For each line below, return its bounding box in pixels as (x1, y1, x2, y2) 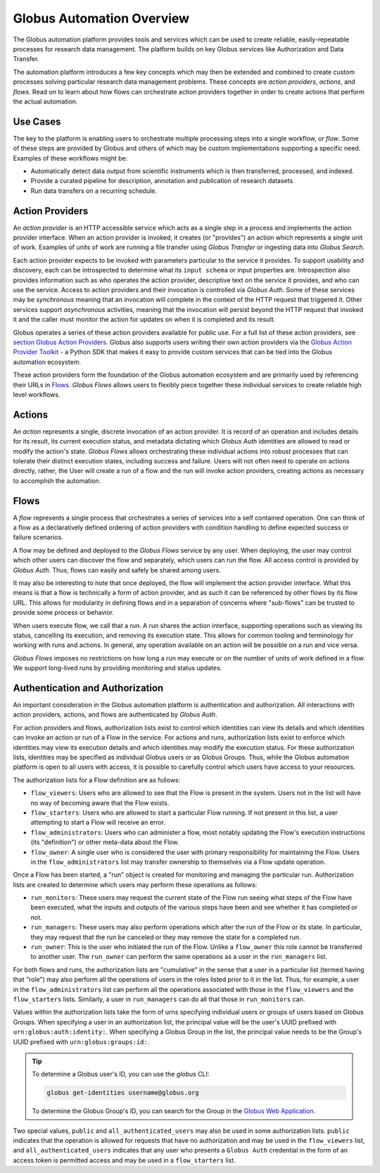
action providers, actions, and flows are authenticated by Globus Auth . (13, 710, 217, 719)
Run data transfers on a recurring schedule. (30, 187, 158, 195)
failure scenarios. (13, 533, 63, 541)
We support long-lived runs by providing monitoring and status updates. (13, 664, 222, 672)
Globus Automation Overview (13, 11, 190, 26)
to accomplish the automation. (13, 476, 101, 485)
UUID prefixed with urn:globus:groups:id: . (13, 1037, 150, 1046)
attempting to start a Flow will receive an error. (30, 818, 165, 827)
